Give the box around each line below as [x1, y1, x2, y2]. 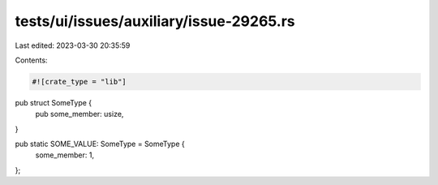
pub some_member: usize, [35, 110, 124, 119]
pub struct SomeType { [15, 97, 92, 107]
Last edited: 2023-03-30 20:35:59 [15, 41, 131, 50]
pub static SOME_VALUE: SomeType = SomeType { [15, 139, 186, 149]
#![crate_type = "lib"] [32, 77, 127, 86]
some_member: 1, [35, 150, 95, 160]
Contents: [15, 55, 48, 65]
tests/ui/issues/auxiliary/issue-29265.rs [15, 12, 295, 30]
